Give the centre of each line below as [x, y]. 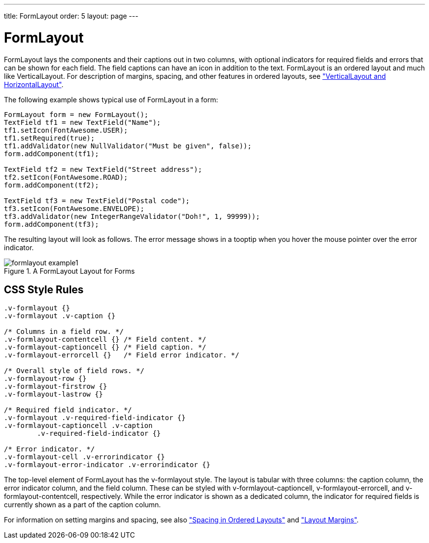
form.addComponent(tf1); [51, 153]
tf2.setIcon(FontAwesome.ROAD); [66, 177]
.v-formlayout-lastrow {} [54, 394]
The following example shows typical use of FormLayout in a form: [111, 99]
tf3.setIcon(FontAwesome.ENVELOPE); [74, 208]
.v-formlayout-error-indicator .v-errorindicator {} [107, 465]
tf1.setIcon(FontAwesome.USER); [66, 130]
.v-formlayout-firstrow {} [56, 387]
